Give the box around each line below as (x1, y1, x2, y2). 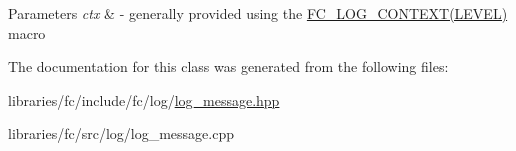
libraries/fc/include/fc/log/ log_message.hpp (8, 89, 280, 110)
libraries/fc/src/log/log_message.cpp (8, 123, 234, 144)
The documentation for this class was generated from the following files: (8, 56, 449, 77)
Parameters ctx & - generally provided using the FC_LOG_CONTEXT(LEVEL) (8, 3, 508, 23)
